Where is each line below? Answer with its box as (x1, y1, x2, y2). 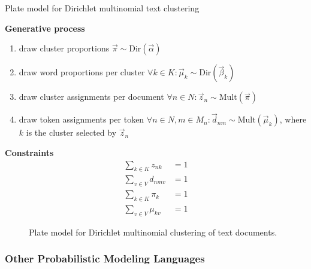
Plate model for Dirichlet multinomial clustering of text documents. (29, 225, 277, 238)
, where (279, 113, 307, 126)
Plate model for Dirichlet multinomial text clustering (5, 2, 200, 14)
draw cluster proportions (19, 42, 110, 54)
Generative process (5, 22, 85, 34)
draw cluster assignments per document (19, 90, 164, 103)
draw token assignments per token (19, 113, 144, 126)
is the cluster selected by (26, 126, 117, 139)
